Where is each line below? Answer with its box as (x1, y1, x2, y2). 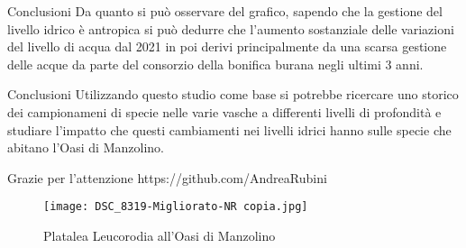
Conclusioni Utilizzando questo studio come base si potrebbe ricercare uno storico (7, 85, 459, 104)
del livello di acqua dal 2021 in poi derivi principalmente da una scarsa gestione (7, 37, 447, 56)
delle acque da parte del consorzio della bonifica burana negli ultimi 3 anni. (7, 54, 424, 73)
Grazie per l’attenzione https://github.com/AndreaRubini (7, 168, 327, 187)
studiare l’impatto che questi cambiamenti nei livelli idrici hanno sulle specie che (7, 120, 452, 139)
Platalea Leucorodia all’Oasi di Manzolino (43, 226, 276, 244)
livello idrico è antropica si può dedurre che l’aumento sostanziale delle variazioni (7, 19, 454, 38)
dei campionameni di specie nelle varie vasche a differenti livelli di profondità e (7, 102, 442, 121)
